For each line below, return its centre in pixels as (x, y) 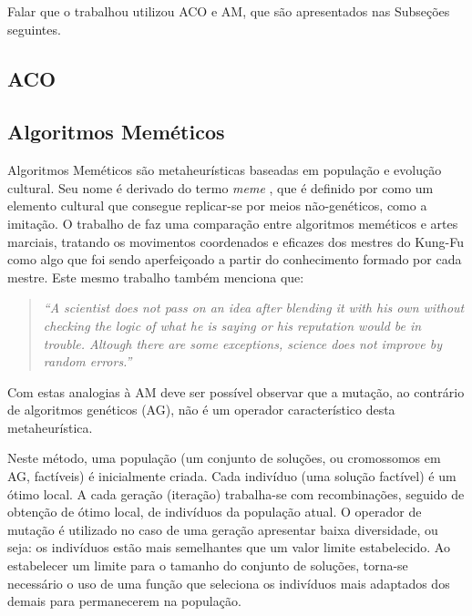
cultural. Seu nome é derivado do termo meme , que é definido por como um (221, 187)
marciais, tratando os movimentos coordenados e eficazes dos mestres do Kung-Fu (236, 241)
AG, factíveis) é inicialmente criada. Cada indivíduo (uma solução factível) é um (232, 476)
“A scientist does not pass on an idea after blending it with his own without (254, 308)
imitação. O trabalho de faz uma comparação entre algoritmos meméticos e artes (233, 223)
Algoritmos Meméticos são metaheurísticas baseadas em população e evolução (225, 170)
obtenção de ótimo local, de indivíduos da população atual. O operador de (215, 512)
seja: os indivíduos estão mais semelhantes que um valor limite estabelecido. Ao (229, 547)
